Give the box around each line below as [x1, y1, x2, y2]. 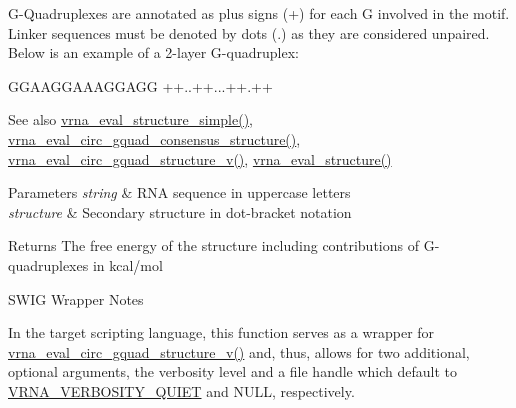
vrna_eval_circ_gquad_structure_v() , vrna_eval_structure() [8, 148, 392, 169]
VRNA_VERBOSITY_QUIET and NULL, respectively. [8, 380, 355, 401]
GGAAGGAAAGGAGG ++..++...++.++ [8, 75, 273, 96]
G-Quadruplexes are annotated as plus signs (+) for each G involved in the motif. [8, 3, 510, 23]
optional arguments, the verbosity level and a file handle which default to [8, 361, 458, 382]
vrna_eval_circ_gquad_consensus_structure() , [8, 128, 301, 149]
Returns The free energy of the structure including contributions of [8, 235, 419, 256]
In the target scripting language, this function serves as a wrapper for [8, 322, 435, 343]
